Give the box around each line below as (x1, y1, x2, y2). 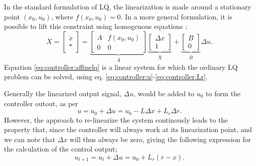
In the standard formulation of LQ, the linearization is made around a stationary (4, 1, 252, 11)
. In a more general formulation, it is (121, 11, 233, 21)
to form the (206, 88, 241, 98)
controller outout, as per (4, 98, 78, 108)
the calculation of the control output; (4, 144, 118, 154)
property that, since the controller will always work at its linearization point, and (4, 124, 252, 135)
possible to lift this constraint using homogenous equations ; (4, 21, 187, 31)
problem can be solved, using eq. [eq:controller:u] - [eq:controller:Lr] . (4, 71, 208, 82)
